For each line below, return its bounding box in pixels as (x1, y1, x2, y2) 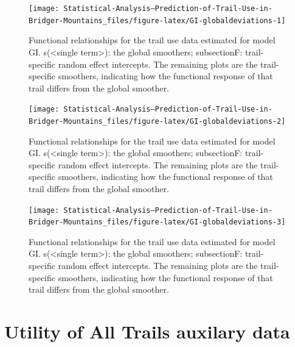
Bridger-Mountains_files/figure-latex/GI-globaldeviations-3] (29, 218, 286, 227)
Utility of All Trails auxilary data (4, 319, 290, 344)
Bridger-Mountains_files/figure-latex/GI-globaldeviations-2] (29, 116, 286, 126)
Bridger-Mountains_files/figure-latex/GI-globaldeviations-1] (29, 16, 286, 25)
